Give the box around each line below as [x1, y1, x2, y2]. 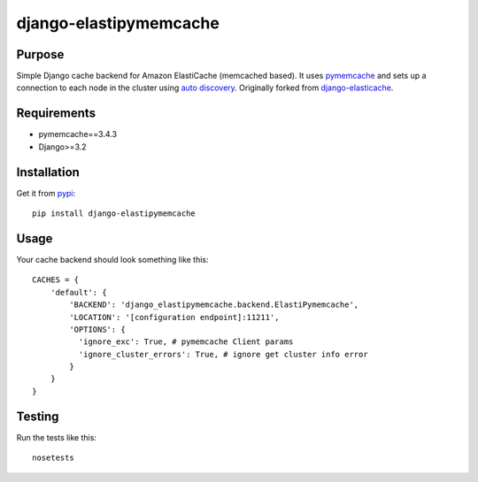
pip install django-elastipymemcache [32, 209, 197, 218]
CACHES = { [32, 275, 80, 285]
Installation [16, 164, 80, 180]
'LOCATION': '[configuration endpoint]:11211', [69, 312, 280, 322]
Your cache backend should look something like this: [16, 254, 209, 264]
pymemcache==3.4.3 [38, 129, 118, 140]
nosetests [32, 453, 74, 463]
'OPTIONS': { [69, 324, 126, 334]
